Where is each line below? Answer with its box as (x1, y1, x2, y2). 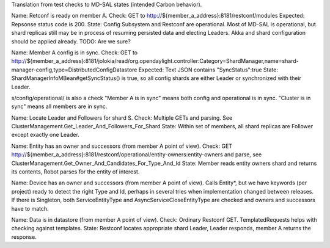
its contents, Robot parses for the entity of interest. (11, 168, 140, 175)
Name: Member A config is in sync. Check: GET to (11, 49, 137, 56)
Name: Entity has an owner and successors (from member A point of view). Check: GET (11, 142, 232, 150)
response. (11, 233, 37, 241)
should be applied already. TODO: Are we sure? (11, 37, 131, 45)
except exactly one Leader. (11, 131, 79, 139)
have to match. (11, 205, 49, 212)
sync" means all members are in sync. (11, 103, 108, 110)
